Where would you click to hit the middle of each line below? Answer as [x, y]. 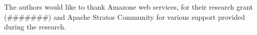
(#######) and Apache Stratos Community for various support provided [125, 16]
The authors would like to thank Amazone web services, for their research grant [128, 7]
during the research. [35, 27]
